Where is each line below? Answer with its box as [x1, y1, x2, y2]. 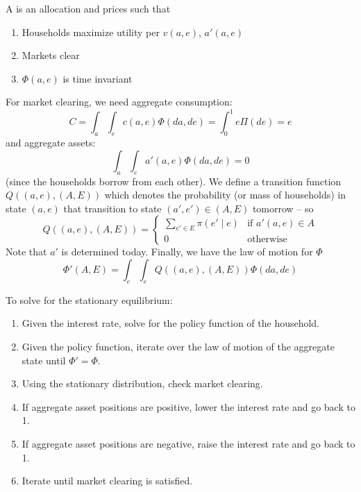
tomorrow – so [252, 201, 314, 215]
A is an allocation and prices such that [6, 1, 171, 15]
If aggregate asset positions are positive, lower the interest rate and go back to [22, 399, 355, 414]
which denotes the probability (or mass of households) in [104, 187, 346, 202]
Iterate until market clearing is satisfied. [22, 473, 193, 488]
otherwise [247, 235, 287, 245]
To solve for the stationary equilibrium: [6, 292, 173, 307]
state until [22, 353, 66, 367]
